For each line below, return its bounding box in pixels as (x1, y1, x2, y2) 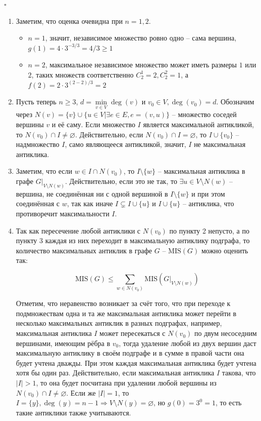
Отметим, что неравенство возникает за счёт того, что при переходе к (16, 298, 231, 309)
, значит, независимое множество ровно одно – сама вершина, (45, 32, 237, 43)
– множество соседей (172, 109, 237, 120)
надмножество (16, 139, 60, 149)
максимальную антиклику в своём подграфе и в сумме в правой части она (16, 348, 244, 358)
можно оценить (201, 245, 248, 255)
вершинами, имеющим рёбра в (16, 337, 111, 348)
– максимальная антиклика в (158, 166, 245, 176)
